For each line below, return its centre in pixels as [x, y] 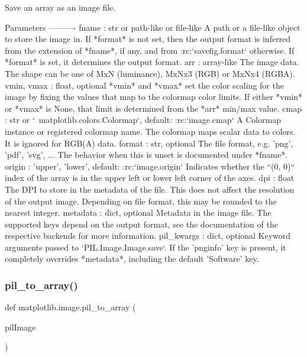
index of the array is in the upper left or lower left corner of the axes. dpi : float [150, 178]
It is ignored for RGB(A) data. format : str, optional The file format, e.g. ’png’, [149, 143]
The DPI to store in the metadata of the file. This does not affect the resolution [150, 189]
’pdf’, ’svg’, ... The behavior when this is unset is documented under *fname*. [146, 155]
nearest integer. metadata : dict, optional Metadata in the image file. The [138, 212]
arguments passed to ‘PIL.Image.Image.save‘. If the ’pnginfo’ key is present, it [146, 247]
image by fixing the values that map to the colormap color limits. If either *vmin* [154, 97]
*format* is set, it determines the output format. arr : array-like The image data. [152, 62]
